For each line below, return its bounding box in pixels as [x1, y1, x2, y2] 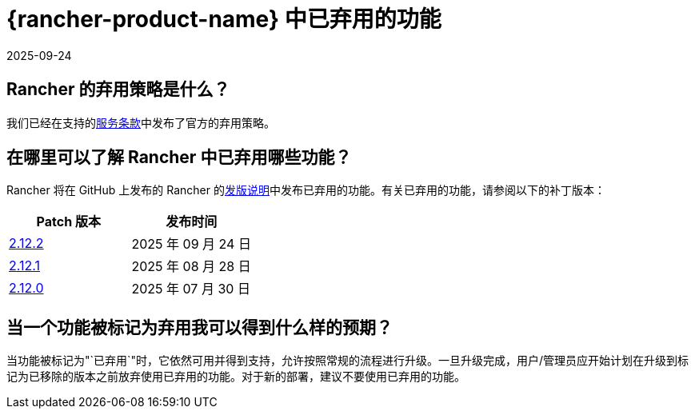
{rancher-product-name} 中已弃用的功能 [6, 6, 441, 33]
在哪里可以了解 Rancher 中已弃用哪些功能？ [6, 147, 352, 168]
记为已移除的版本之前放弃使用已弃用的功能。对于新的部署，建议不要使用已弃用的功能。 [6, 369, 465, 384]
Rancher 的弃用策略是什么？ [6, 79, 230, 100]
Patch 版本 [36, 213, 101, 230]
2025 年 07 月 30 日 [131, 281, 250, 297]
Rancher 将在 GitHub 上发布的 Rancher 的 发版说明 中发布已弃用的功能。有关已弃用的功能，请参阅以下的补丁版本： [6, 183, 605, 198]
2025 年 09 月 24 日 [131, 236, 251, 253]
